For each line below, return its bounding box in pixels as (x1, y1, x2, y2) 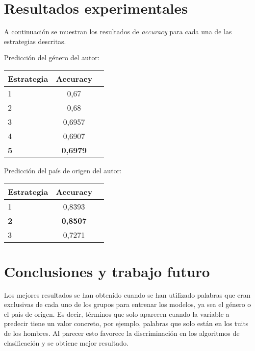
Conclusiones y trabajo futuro (4, 261, 210, 281)
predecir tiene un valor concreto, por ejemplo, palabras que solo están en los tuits (4, 318, 249, 328)
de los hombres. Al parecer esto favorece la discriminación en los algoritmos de (4, 328, 240, 338)
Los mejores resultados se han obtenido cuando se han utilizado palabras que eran (4, 289, 251, 300)
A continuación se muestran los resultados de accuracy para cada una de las (4, 26, 232, 37)
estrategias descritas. (4, 36, 66, 46)
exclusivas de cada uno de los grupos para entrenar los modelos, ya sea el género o (4, 299, 251, 309)
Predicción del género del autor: (4, 52, 100, 63)
